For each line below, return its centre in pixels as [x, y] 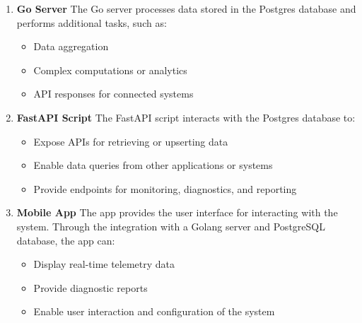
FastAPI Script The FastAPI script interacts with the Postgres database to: [186, 117]
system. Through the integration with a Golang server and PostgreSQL [171, 226]
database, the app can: [66, 240]
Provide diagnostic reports [90, 287]
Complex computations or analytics [110, 70]
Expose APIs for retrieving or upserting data [131, 141]
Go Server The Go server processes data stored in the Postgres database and [186, 8]
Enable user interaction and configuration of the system [154, 311]
